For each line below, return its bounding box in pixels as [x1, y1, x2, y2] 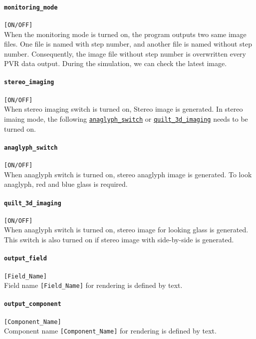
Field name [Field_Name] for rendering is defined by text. [4, 280, 183, 290]
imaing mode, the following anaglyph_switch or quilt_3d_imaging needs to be [4, 114, 248, 124]
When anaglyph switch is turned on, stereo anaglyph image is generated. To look [4, 169, 252, 179]
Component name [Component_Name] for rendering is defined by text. [4, 325, 217, 336]
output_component [4, 300, 61, 308]
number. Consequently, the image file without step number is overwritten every [4, 48, 246, 59]
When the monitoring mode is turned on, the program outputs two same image [4, 29, 247, 39]
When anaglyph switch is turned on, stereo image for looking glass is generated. [4, 224, 249, 235]
